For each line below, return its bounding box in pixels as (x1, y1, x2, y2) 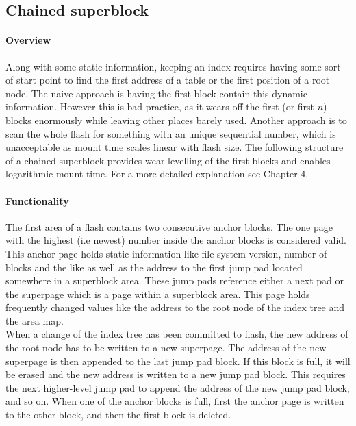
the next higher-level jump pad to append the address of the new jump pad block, (5, 380, 350, 394)
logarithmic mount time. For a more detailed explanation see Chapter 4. (5, 166, 309, 181)
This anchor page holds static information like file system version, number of (5, 246, 327, 260)
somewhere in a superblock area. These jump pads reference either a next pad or (5, 273, 344, 288)
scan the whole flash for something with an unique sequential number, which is (5, 126, 336, 140)
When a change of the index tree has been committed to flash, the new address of (5, 327, 348, 341)
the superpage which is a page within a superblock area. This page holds (5, 286, 310, 301)
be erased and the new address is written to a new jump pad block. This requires (5, 367, 346, 381)
